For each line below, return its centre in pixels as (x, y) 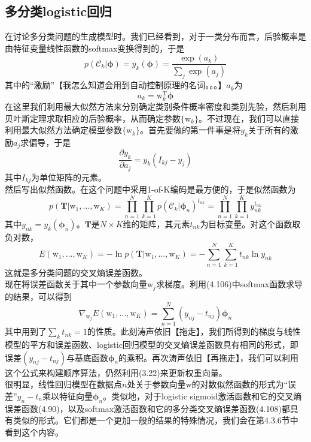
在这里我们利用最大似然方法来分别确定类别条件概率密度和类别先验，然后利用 (155, 106)
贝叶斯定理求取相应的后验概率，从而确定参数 (93, 118)
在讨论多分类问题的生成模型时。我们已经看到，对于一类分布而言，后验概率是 (155, 36)
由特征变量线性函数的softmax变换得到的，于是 (95, 48)
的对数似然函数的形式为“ (240, 384)
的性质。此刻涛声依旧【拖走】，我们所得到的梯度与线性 (194, 331)
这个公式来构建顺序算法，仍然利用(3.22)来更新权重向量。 (116, 372)
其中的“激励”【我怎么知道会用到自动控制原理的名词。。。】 (116, 85)
